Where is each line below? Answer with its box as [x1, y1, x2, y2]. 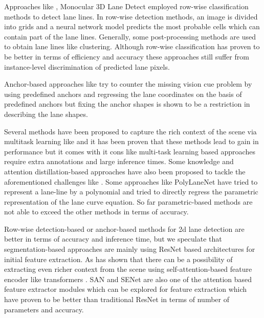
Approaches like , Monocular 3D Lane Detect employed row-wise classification [4, 1, 249, 11]
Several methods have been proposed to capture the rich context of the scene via [4, 126, 257, 136]
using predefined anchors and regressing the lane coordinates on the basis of [4, 88, 242, 99]
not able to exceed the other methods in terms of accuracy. [4, 206, 189, 217]
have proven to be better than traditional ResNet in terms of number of [4, 294, 230, 305]
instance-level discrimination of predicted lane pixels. [4, 61, 170, 72]
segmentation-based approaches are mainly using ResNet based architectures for [4, 244, 255, 254]
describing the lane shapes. [4, 108, 88, 119]
